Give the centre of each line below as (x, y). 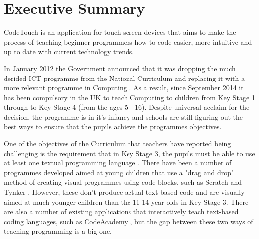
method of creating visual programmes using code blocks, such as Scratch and (123, 182)
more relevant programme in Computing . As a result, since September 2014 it (124, 88)
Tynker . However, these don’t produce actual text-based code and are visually (124, 192)
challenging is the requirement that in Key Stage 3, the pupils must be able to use (129, 153)
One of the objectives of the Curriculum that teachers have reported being (118, 143)
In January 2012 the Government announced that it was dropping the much (120, 68)
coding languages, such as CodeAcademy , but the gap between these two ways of (129, 221)
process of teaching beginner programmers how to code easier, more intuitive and (128, 41)
